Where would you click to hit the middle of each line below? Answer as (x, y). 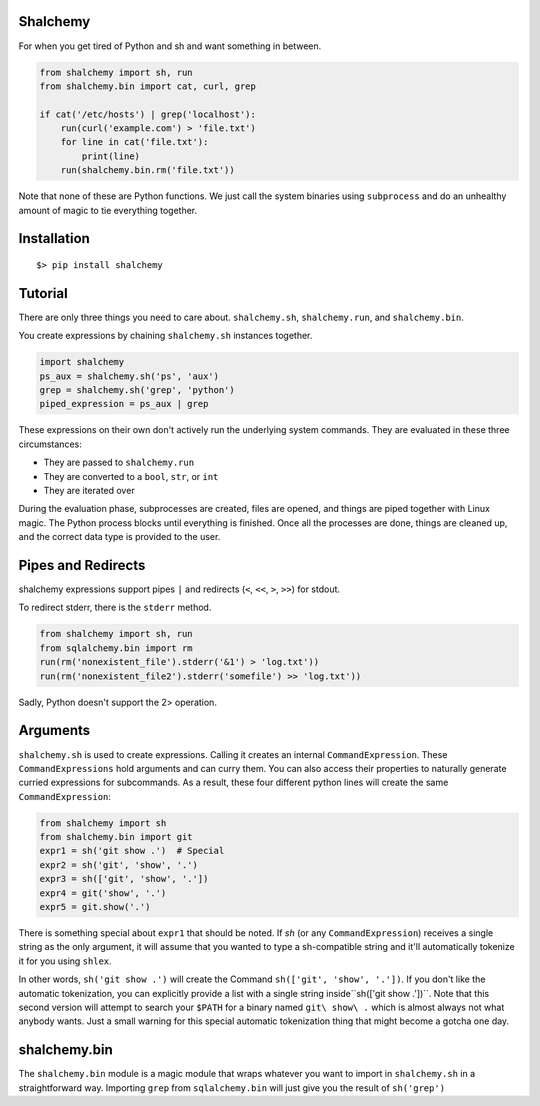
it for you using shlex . (65, 961)
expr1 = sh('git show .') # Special (132, 851)
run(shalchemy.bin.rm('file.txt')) (147, 170)
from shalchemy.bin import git (116, 837)
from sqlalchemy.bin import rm (116, 648)
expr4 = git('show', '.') (103, 893)
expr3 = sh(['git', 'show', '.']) (124, 879)
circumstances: (50, 444)
